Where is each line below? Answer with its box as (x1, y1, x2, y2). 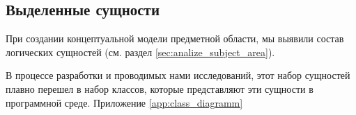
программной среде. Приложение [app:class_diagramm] (6, 95, 243, 109)
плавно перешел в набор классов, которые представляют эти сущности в (6, 81, 314, 96)
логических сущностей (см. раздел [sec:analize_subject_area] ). (6, 44, 275, 59)
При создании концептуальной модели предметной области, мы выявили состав (6, 31, 344, 46)
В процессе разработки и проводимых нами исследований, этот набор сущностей (6, 68, 350, 82)
